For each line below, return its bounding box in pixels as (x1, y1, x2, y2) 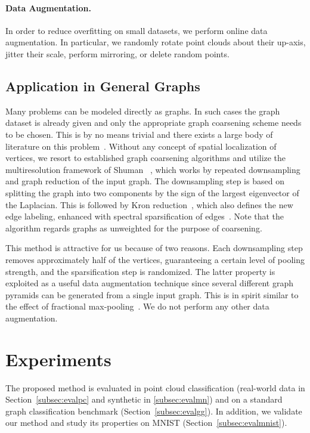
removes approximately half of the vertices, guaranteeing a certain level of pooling (5, 253, 305, 265)
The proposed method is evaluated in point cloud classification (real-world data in (5, 381, 305, 394)
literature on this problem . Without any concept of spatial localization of (5, 140, 277, 152)
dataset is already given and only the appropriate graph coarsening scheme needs (5, 116, 302, 129)
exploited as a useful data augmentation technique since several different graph (5, 277, 294, 289)
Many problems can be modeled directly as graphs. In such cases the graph (5, 104, 280, 117)
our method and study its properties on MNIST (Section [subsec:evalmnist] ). (5, 416, 287, 429)
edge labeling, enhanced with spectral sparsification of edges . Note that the (5, 210, 284, 222)
